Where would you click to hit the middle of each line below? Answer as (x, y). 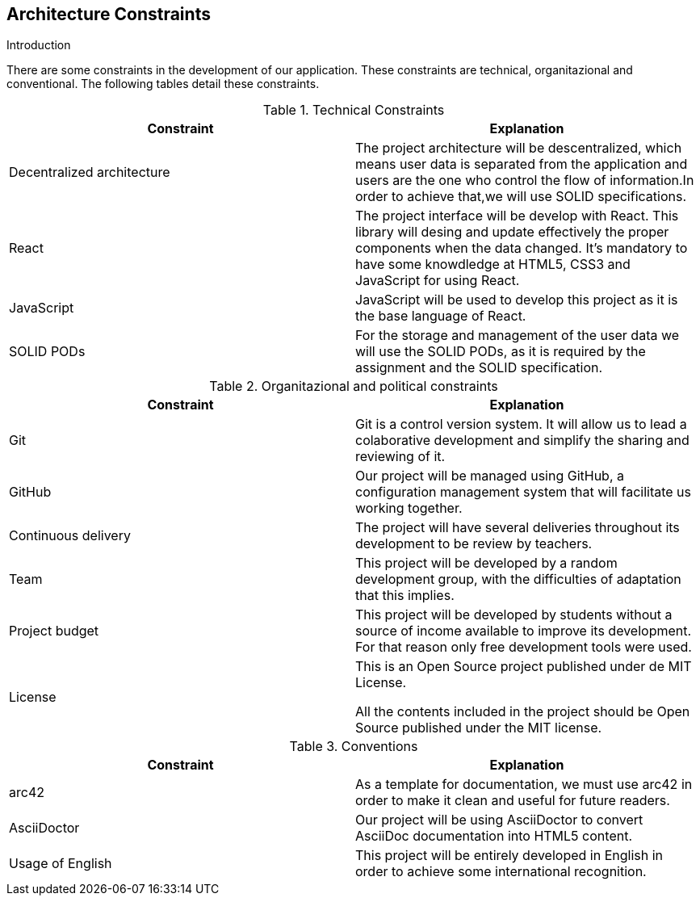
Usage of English (61, 864)
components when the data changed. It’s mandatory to (522, 248)
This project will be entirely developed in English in (509, 856)
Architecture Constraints (109, 14)
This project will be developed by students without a (514, 615)
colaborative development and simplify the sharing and (522, 441)
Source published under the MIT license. (479, 728)
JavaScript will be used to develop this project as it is (517, 300)
